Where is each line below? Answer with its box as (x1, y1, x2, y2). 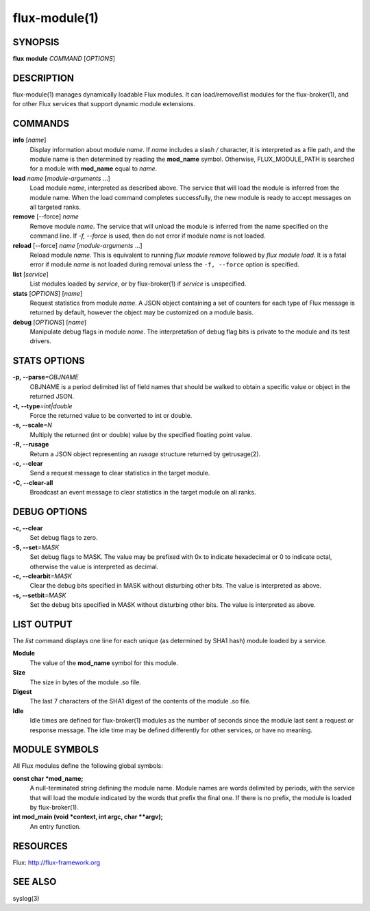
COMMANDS (12, 118, 70, 129)
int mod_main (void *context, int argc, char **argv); (12, 812, 164, 821)
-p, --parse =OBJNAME (12, 373, 79, 382)
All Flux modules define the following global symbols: (12, 762, 164, 770)
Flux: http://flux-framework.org (12, 858, 101, 866)
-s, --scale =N (12, 421, 53, 429)
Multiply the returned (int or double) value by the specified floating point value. (29, 430, 253, 438)
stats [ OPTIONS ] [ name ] (12, 289, 83, 297)
